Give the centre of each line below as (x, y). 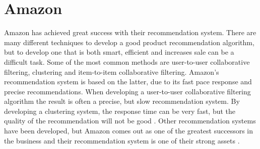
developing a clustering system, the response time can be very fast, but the (120, 111)
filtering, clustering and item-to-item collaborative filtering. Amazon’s (112, 71)
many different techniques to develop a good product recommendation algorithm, (129, 42)
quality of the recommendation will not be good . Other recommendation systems (130, 121)
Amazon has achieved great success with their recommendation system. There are (130, 32)
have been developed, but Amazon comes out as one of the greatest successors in (129, 131)
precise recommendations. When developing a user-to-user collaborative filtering (127, 91)
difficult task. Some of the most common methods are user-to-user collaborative (127, 61)
